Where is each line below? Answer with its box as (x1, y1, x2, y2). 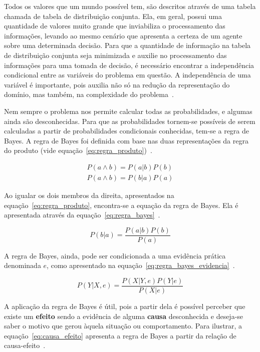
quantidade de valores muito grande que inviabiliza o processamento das (4, 20, 225, 31)
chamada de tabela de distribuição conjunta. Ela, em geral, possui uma (4, 10, 222, 21)
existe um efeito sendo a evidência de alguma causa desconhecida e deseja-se (4, 310, 243, 321)
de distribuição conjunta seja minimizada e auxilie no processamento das (4, 49, 227, 60)
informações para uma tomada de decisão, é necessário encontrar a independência (4, 59, 254, 70)
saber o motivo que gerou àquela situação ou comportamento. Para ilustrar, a (4, 320, 242, 331)
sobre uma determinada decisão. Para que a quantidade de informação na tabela (4, 40, 251, 50)
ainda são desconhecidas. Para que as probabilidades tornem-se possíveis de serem (4, 115, 255, 126)
